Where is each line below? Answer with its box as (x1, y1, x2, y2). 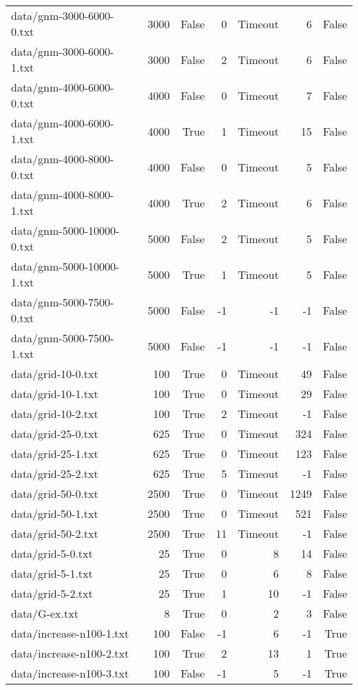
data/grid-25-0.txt (11, 426, 98, 441)
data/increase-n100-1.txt (11, 625, 129, 641)
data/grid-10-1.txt (11, 386, 98, 401)
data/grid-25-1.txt (11, 446, 98, 461)
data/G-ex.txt (11, 605, 78, 621)
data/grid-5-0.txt (11, 545, 93, 561)
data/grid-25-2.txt (11, 466, 98, 481)
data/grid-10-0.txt (11, 366, 98, 381)
